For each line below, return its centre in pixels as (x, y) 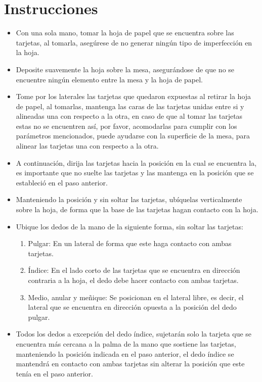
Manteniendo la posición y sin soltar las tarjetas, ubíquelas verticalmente (129, 199)
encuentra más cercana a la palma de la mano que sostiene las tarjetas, (126, 343)
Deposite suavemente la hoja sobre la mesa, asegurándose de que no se (125, 69)
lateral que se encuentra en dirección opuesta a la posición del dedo (132, 307)
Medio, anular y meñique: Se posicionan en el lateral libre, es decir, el (136, 297)
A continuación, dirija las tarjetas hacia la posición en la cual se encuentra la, (136, 162)
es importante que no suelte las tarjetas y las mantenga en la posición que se (135, 173)
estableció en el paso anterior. (62, 182)
